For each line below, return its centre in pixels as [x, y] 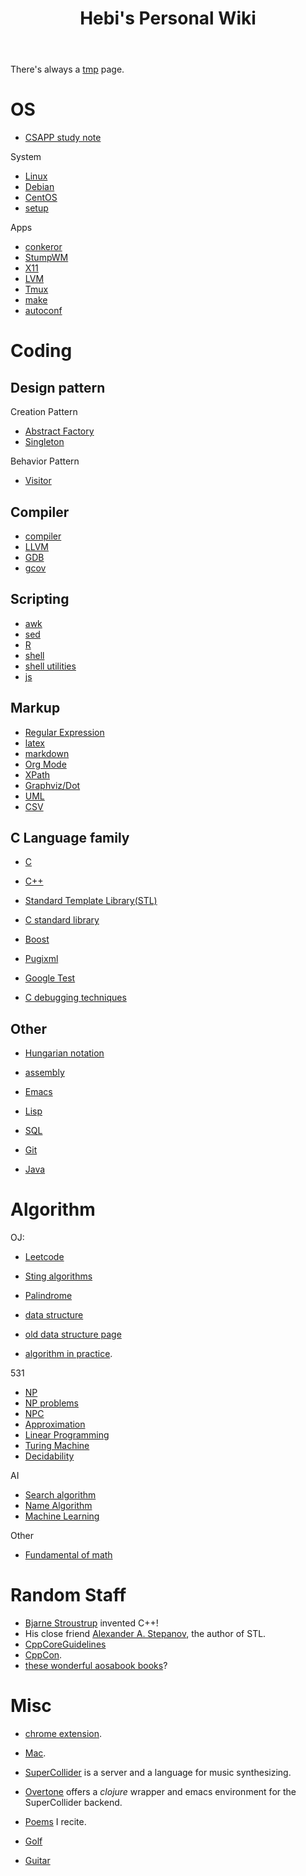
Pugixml [41, 959]
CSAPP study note [63, 138]
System [26, 157]
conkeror [43, 247]
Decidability [49, 1456]
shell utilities [50, 666]
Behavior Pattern [45, 461]
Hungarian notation [64, 1053]
